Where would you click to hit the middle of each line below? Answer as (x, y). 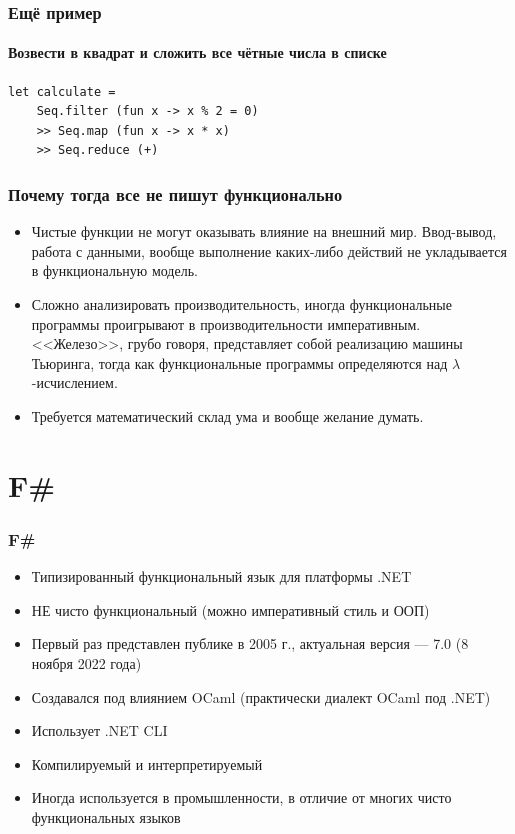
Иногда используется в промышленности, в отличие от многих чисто (241, 797)
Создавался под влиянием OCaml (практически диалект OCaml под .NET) (261, 696)
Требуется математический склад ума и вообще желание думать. (227, 415)
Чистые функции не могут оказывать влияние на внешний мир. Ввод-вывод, (264, 231)
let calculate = (62, 91)
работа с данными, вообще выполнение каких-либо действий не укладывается (269, 250)
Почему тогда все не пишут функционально (175, 193)
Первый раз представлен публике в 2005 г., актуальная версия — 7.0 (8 (250, 643)
